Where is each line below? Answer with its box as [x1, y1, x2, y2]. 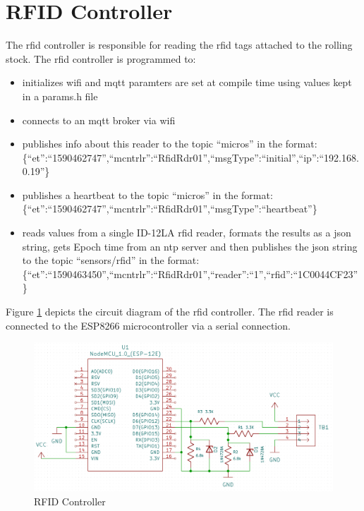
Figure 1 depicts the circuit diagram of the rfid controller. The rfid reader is [6, 304, 334, 319]
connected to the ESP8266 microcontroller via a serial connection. [6, 318, 291, 332]
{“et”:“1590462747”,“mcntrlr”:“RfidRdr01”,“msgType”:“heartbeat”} [22, 201, 317, 216]
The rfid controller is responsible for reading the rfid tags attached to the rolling [6, 37, 353, 52]
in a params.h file [22, 88, 98, 103]
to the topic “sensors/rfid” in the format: [22, 253, 200, 267]
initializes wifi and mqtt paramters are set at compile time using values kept [22, 75, 352, 90]
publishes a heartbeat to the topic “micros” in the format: [22, 187, 273, 202]
